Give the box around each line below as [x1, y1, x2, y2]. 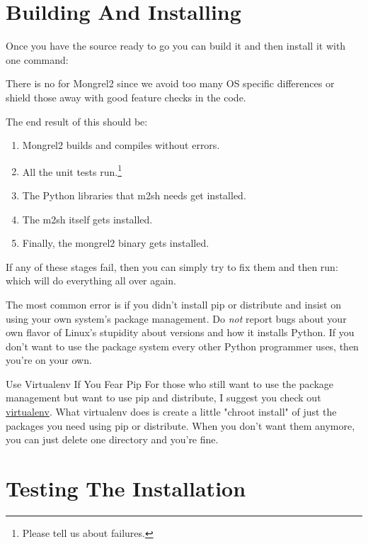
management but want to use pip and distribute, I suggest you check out [6, 390, 321, 405]
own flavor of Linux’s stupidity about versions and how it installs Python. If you [6, 325, 355, 340]
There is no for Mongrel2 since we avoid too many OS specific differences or [6, 76, 335, 91]
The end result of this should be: [6, 113, 148, 128]
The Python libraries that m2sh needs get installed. [22, 187, 246, 202]
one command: [6, 52, 69, 67]
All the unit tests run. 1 [22, 162, 122, 179]
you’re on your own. [6, 353, 92, 367]
